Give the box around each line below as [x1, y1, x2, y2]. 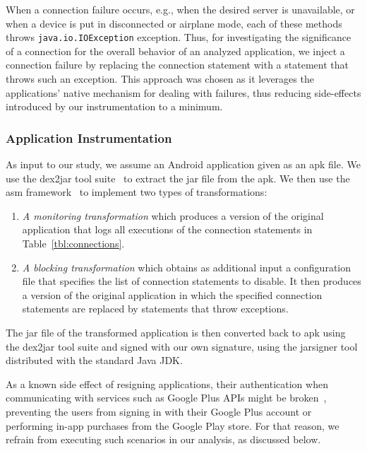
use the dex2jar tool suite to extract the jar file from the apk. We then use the [6, 170, 350, 185]
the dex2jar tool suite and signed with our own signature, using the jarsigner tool [6, 339, 358, 353]
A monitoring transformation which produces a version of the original [22, 208, 324, 223]
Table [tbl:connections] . [22, 236, 125, 250]
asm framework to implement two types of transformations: [6, 184, 267, 199]
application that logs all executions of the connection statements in [22, 222, 313, 237]
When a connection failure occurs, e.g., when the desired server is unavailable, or [6, 2, 355, 16]
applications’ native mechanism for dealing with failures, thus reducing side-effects [6, 85, 361, 100]
